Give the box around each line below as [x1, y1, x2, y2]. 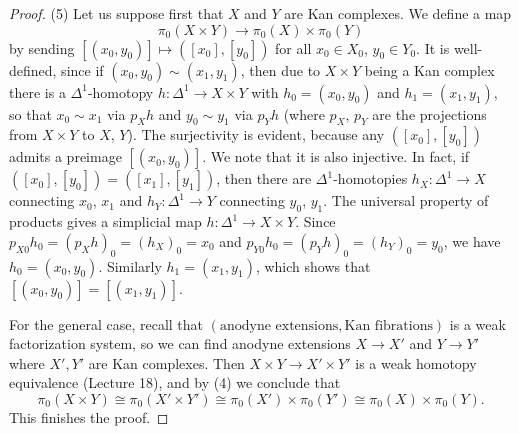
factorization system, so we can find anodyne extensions [9, 333, 351, 354]
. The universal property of [323, 190, 489, 211]
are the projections [372, 103, 487, 124]
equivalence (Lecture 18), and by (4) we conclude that [9, 372, 341, 393]
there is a [9, 81, 66, 102]
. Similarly [98, 255, 162, 276]
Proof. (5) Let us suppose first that [9, 3, 224, 23]
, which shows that [255, 255, 371, 276]
